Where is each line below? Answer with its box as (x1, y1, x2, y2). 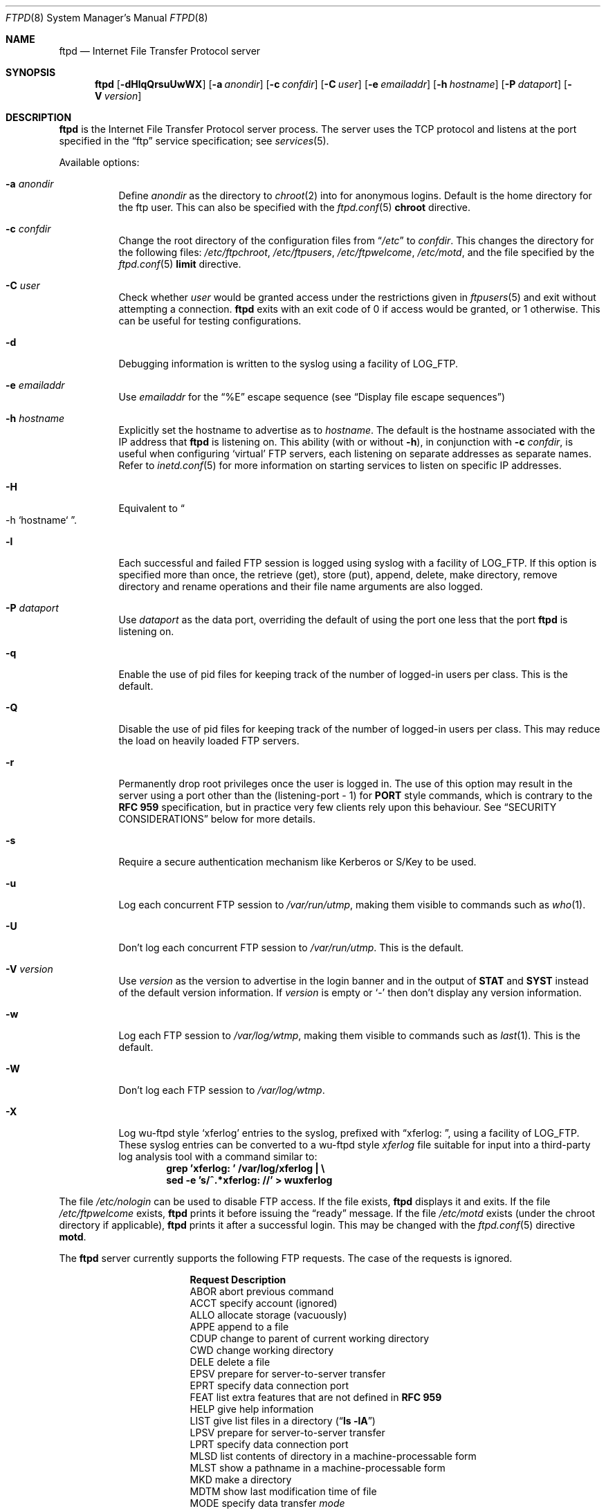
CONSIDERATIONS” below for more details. (118, 813, 316, 825)
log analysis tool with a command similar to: (118, 1151, 318, 1162)
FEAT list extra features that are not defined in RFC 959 (190, 1391, 442, 1403)
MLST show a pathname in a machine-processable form (190, 1462, 446, 1474)
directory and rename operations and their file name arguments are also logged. (118, 580, 483, 592)
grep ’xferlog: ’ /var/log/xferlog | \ (166, 1162, 325, 1174)
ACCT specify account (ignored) (190, 1297, 338, 1309)
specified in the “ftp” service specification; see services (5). (59, 135, 329, 147)
